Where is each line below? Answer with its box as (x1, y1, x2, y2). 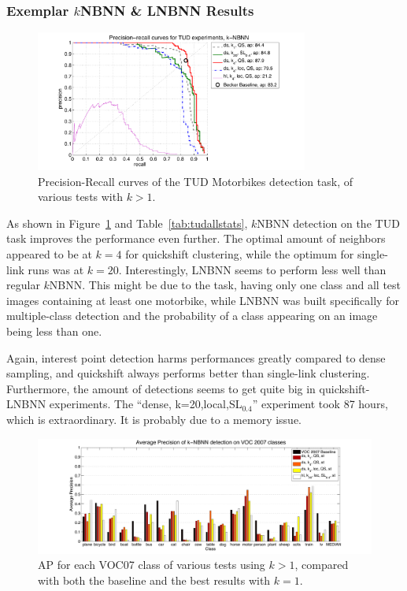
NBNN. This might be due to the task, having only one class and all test (49, 277, 401, 293)
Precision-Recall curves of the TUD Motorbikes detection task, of (38, 173, 353, 189)
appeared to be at (6, 246, 92, 262)
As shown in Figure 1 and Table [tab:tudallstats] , (6, 214, 248, 231)
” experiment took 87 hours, (252, 396, 388, 412)
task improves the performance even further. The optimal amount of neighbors (6, 230, 386, 247)
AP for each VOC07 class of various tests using (38, 556, 265, 573)
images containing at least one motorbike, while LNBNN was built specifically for (6, 292, 399, 308)
